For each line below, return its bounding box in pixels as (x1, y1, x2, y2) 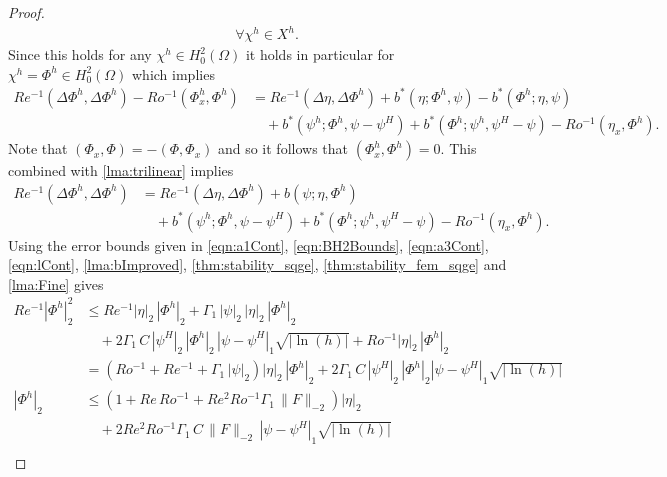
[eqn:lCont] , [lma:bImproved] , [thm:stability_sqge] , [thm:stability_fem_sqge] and (8, 254, 507, 275)
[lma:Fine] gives (8, 273, 104, 294)
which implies (132, 63, 215, 84)
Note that (8, 138, 68, 159)
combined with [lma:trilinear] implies (8, 160, 234, 181)
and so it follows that (217, 138, 349, 159)
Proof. (8, 2, 45, 22)
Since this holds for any (8, 44, 152, 65)
